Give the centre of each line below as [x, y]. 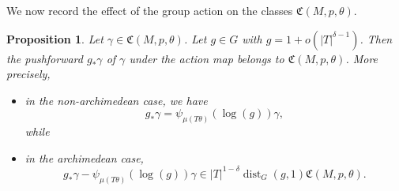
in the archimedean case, [84, 157]
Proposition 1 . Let [55, 38]
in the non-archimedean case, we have [116, 100]
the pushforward [45, 58]
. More [362, 58]
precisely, [28, 74]
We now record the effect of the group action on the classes [150, 10]
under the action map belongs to [207, 58]
